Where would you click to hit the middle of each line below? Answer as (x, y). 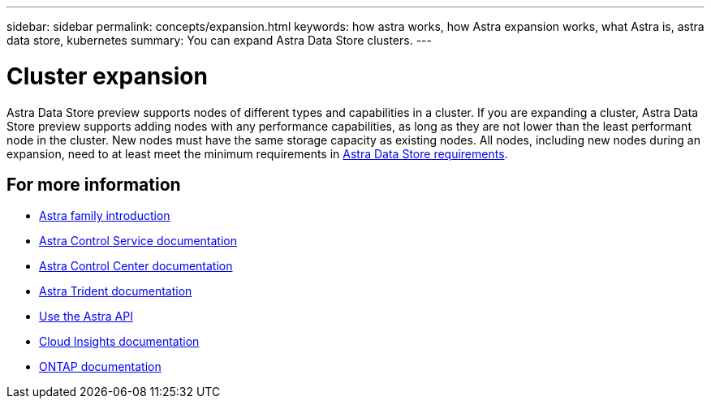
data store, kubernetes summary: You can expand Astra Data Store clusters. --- (219, 40)
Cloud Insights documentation (119, 342)
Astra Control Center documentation (136, 266)
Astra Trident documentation (116, 291)
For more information (94, 184)
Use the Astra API (86, 317)
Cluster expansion (107, 76)
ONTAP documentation (100, 367)
